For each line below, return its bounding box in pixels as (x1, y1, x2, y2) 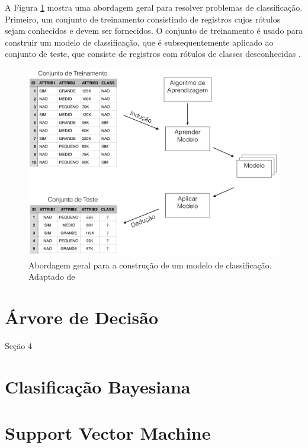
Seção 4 (5, 340, 32, 352)
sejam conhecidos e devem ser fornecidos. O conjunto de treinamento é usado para (5, 24, 303, 37)
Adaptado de (28, 270, 75, 283)
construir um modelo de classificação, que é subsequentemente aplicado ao (5, 36, 274, 48)
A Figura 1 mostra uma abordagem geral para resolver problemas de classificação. (5, 1, 303, 13)
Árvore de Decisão (5, 305, 159, 329)
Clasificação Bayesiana (5, 374, 191, 398)
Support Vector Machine (5, 421, 211, 445)
